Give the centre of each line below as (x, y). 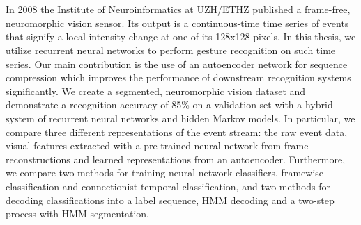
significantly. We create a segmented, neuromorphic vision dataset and (156, 91)
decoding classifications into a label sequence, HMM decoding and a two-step (170, 200)
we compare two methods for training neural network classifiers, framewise (165, 173)
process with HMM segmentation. (77, 214)
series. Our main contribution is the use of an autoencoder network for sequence (177, 64)
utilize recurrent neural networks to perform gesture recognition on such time (171, 50)
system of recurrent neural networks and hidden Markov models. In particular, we (180, 118)
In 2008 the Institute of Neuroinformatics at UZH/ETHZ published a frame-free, (178, 9)
